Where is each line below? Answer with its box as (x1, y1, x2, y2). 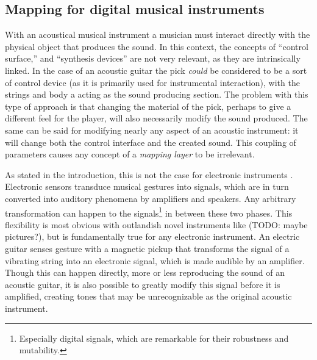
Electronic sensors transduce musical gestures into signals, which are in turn (5, 180, 289, 193)
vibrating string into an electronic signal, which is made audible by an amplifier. (5, 254, 305, 267)
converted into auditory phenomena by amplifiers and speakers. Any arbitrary (5, 192, 296, 204)
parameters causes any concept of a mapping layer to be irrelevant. (5, 148, 255, 160)
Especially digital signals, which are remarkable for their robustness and (19, 331, 289, 344)
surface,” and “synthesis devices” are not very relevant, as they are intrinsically (5, 52, 301, 65)
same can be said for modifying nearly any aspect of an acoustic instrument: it (5, 123, 299, 136)
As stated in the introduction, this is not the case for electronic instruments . (5, 168, 293, 181)
